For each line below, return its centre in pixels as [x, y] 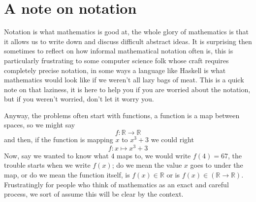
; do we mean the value [147, 165]
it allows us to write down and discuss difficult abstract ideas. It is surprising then [128, 41]
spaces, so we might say [40, 125]
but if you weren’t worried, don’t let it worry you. [79, 99]
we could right [172, 139]
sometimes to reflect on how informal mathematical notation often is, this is [119, 51]
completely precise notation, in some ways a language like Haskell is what [115, 70]
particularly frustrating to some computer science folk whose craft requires [116, 60]
